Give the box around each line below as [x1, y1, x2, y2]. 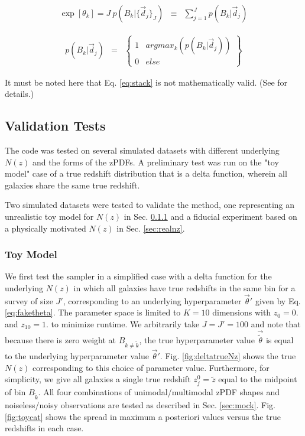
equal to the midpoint [218, 373, 297, 385]
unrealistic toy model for [5, 210, 94, 222]
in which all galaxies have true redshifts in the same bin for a [73, 281, 296, 294]
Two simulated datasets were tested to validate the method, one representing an [5, 199, 295, 211]
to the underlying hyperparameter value [5, 349, 150, 362]
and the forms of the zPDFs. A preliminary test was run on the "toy [32, 155, 279, 168]
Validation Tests [5, 116, 106, 135]
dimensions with [212, 306, 271, 318]
